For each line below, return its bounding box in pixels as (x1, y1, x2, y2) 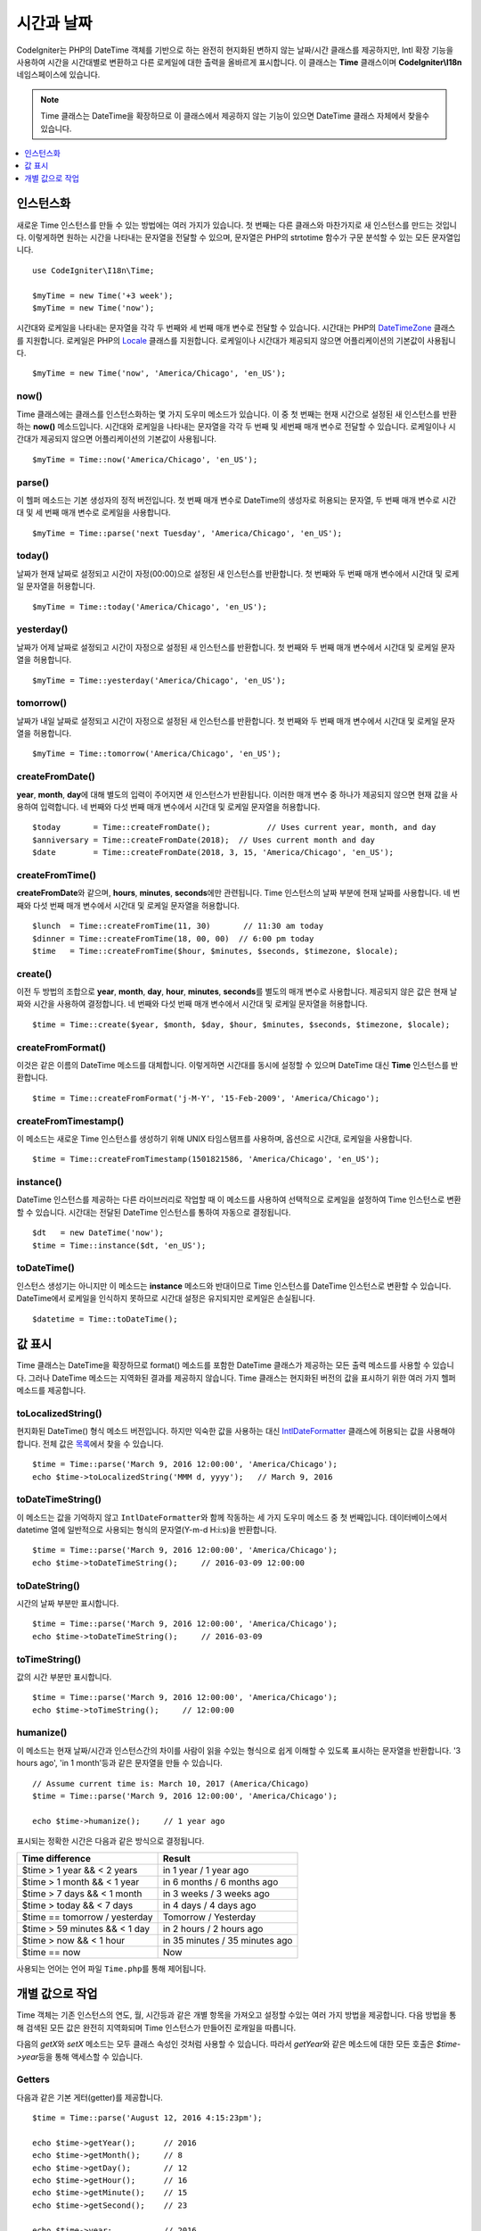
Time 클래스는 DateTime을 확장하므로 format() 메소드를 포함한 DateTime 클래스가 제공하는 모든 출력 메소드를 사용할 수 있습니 (16, 1360, 454, 1371)
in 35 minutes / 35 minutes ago (162, 1934, 293, 1946)
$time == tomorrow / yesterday (21, 1911, 153, 1923)
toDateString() (16, 1580, 80, 1592)
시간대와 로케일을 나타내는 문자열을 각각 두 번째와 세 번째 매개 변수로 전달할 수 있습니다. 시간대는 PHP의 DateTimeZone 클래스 (16, 322, 456, 334)
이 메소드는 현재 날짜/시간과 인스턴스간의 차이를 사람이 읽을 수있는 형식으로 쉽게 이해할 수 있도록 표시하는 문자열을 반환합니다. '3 (16, 1745, 461, 1755)
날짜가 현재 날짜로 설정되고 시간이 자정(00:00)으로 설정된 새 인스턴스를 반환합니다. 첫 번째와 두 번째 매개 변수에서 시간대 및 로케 (16, 568, 460, 579)
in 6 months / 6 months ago (162, 1875, 279, 1887)
